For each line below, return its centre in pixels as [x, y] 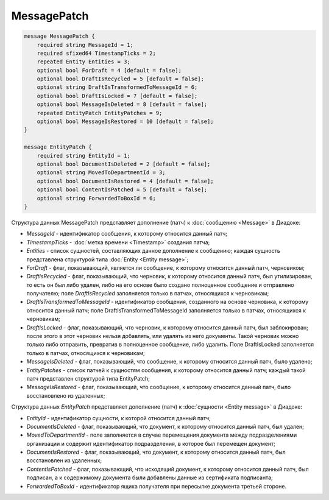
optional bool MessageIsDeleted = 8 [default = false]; [122, 104]
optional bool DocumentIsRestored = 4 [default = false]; [125, 181]
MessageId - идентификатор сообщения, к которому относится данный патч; [127, 234]
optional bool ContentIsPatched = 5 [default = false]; [122, 190]
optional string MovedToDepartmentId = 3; [101, 173]
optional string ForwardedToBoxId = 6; [97, 198]
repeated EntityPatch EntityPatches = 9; [100, 113]
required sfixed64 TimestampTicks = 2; [97, 53]
